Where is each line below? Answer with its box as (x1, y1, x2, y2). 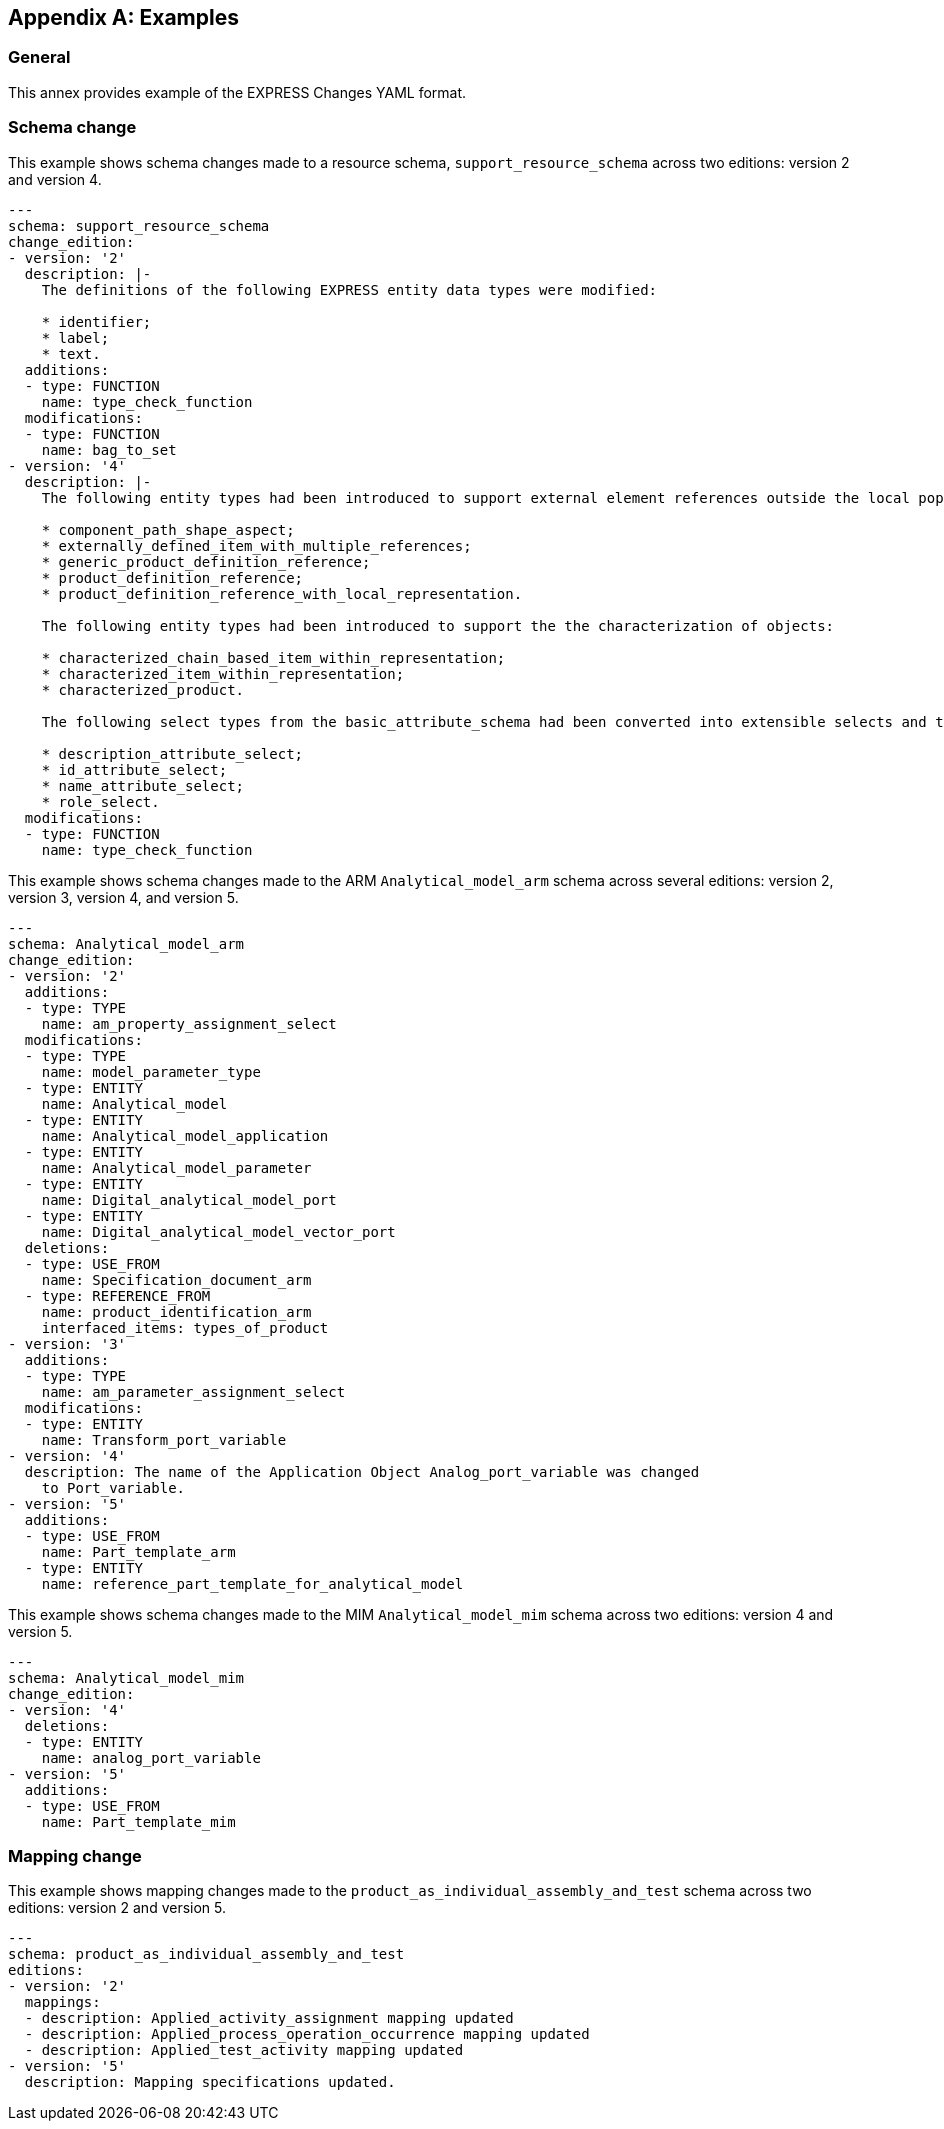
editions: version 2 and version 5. (8, 1899, 227, 1917)
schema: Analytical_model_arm (8, 935, 245, 952)
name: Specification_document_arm (41, 1271, 312, 1288)
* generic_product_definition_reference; (41, 553, 371, 570)
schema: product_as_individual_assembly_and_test (8, 1946, 405, 1963)
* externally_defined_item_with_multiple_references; (41, 537, 472, 554)
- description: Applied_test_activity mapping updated (24, 2042, 464, 2059)
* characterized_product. (41, 681, 245, 698)
